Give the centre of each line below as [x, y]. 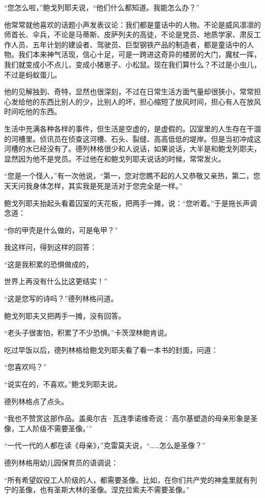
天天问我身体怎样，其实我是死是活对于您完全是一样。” [93, 185]
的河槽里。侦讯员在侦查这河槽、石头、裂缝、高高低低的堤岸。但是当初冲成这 [132, 138]
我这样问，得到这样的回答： [50, 247]
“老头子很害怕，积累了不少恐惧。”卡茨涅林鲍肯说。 [88, 333]
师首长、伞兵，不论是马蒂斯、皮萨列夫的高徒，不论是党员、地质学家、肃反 [129, 34]
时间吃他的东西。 [33, 111]
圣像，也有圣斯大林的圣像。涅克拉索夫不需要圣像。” [104, 490]
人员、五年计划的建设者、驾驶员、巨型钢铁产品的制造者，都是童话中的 [129, 44]
